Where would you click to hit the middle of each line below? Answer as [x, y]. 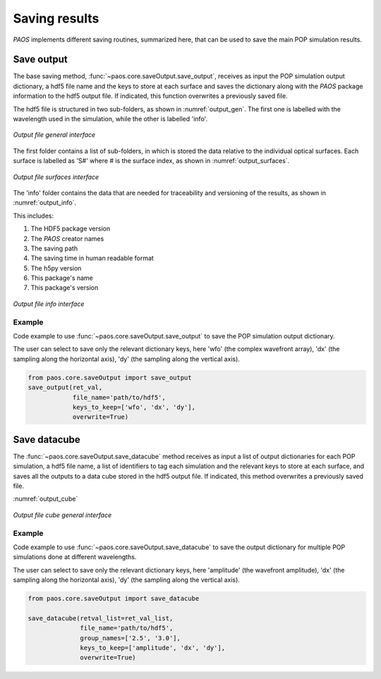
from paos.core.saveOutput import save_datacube [114, 599]
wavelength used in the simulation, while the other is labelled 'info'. [110, 119]
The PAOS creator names [67, 238]
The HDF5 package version [71, 228]
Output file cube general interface [62, 515]
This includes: [34, 216]
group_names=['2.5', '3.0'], [131, 638]
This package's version [65, 288]
